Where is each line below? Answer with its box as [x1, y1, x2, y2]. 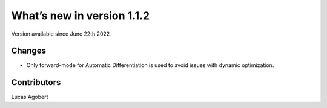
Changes [11, 46, 47, 56]
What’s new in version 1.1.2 [11, 9, 150, 22]
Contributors [11, 77, 61, 87]
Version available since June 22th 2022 [11, 30, 110, 37]
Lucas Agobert [11, 94, 48, 101]
